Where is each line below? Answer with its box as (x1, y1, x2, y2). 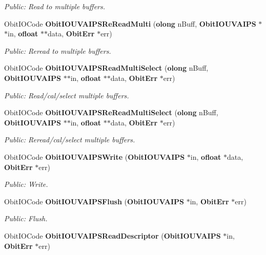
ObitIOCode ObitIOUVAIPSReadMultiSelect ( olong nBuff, (4, 62, 209, 73)
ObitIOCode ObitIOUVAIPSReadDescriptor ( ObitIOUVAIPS (4, 230, 221, 241)
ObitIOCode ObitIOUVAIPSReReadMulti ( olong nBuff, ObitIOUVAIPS (4, 18, 256, 29)
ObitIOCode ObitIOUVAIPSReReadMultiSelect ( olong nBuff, (4, 107, 218, 118)
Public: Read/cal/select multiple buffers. (4, 90, 129, 100)
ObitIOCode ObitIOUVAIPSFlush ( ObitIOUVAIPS (4, 196, 184, 206)
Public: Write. (4, 179, 48, 189)
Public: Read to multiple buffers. (4, 1, 106, 11)
